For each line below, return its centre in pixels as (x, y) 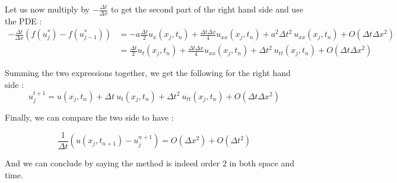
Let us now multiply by (47, 9)
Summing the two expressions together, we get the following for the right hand (148, 73)
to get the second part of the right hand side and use (207, 9)
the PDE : (23, 20)
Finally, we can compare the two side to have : (89, 117)
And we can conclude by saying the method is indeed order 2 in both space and (150, 163)
